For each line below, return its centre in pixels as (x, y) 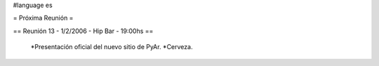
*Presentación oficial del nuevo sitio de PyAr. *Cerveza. (112, 47)
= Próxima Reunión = (43, 18)
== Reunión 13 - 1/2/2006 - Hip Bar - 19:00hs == (83, 31)
